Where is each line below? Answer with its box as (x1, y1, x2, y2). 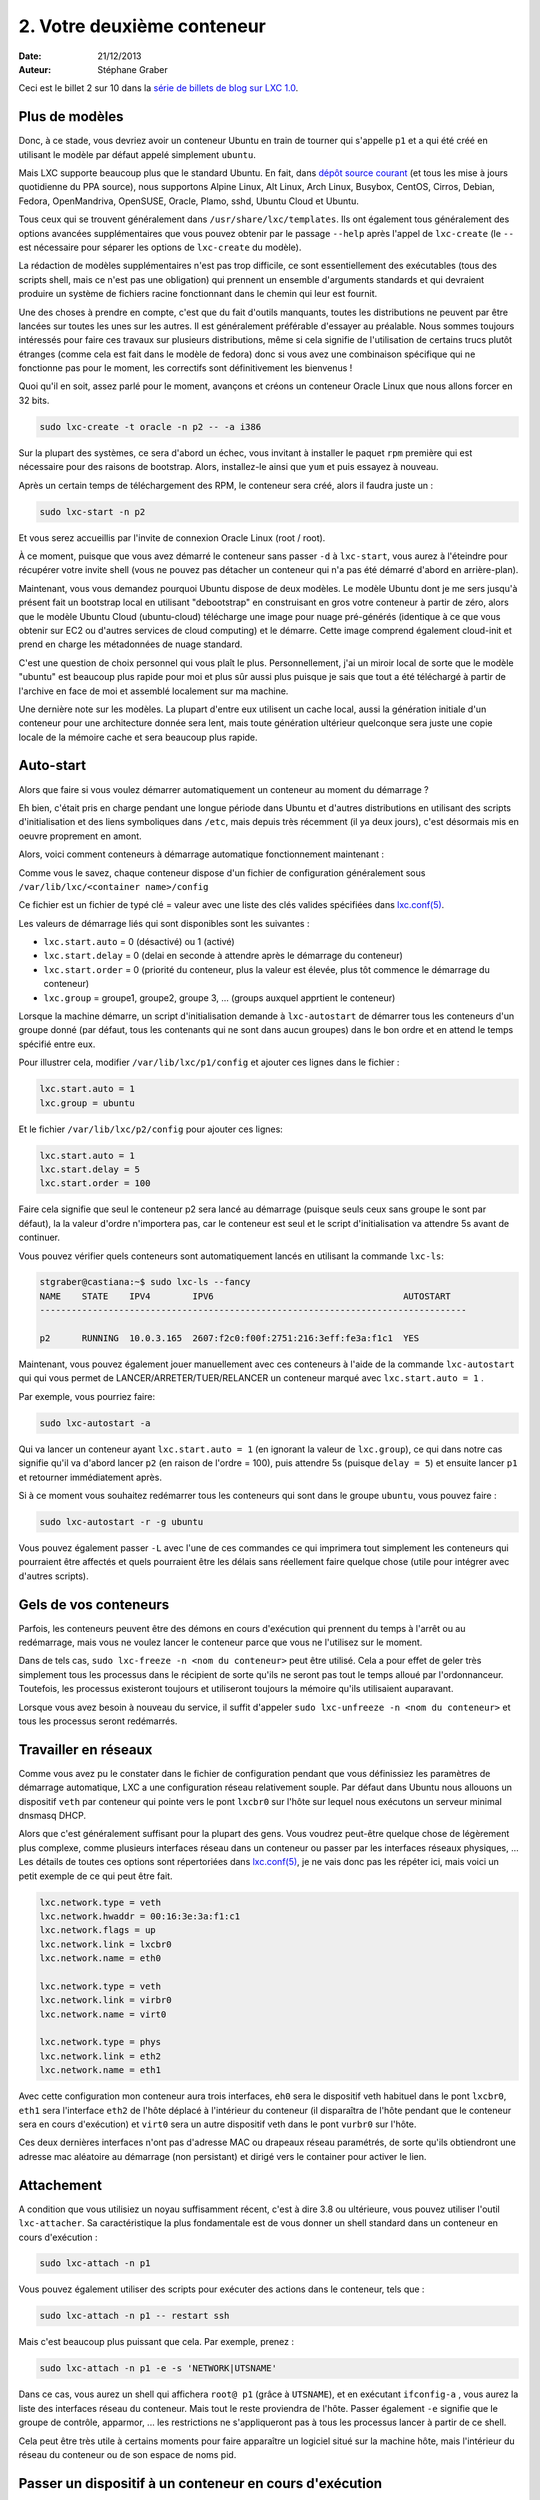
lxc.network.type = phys (39, 2036, 162, 2048)
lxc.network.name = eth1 (39, 2065, 162, 2076)
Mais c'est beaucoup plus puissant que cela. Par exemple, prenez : (18, 2336, 295, 2348)
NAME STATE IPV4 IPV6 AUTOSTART (39, 1290, 452, 1302)
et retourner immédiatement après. (18, 1471, 162, 1483)
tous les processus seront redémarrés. (18, 1715, 178, 1727)
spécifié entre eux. (18, 1038, 96, 1050)
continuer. (18, 1231, 60, 1244)
